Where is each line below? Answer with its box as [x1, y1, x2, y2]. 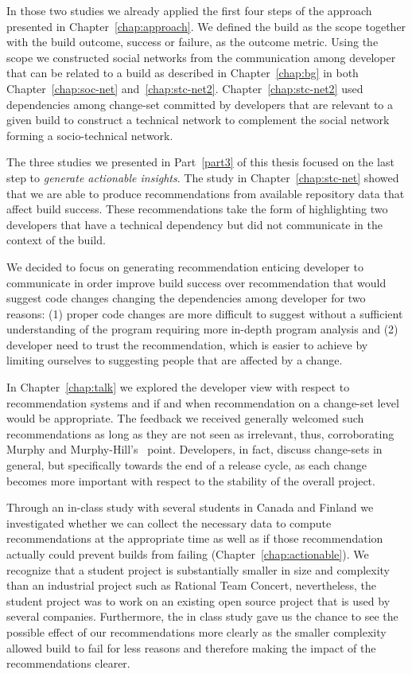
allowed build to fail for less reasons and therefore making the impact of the [6, 639, 376, 656]
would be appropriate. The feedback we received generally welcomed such [6, 410, 364, 427]
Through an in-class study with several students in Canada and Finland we [6, 499, 374, 516]
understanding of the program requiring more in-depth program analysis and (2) [6, 321, 398, 337]
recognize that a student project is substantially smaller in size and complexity [6, 561, 391, 578]
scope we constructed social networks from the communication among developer [6, 49, 396, 65]
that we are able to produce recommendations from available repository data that [6, 185, 405, 201]
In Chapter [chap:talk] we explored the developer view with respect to [6, 379, 350, 395]
